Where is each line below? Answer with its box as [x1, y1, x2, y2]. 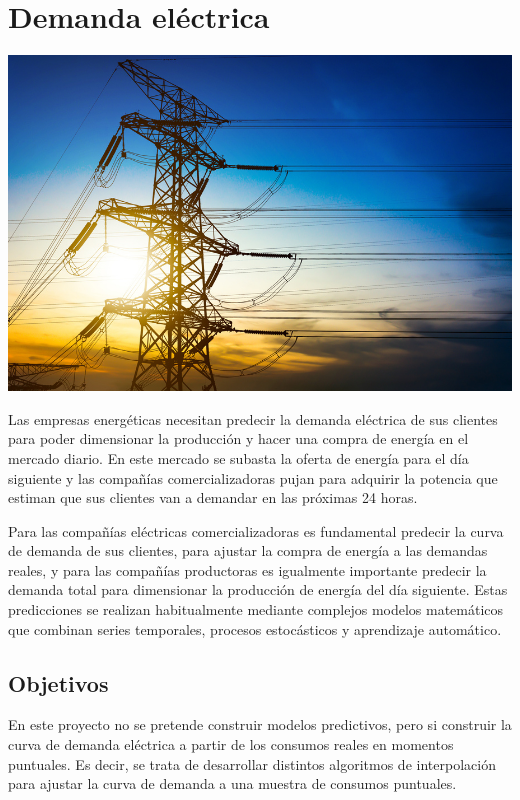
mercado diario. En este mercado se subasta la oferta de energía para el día [8, 447, 469, 468]
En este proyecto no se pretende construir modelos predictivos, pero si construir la [8, 714, 512, 735]
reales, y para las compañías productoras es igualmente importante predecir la [8, 559, 487, 580]
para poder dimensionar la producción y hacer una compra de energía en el [8, 428, 469, 449]
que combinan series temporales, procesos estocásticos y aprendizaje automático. [8, 618, 502, 639]
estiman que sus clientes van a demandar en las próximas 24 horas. [8, 487, 418, 508]
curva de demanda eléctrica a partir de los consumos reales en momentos [8, 734, 454, 755]
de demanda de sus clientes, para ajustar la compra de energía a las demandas [8, 540, 488, 561]
